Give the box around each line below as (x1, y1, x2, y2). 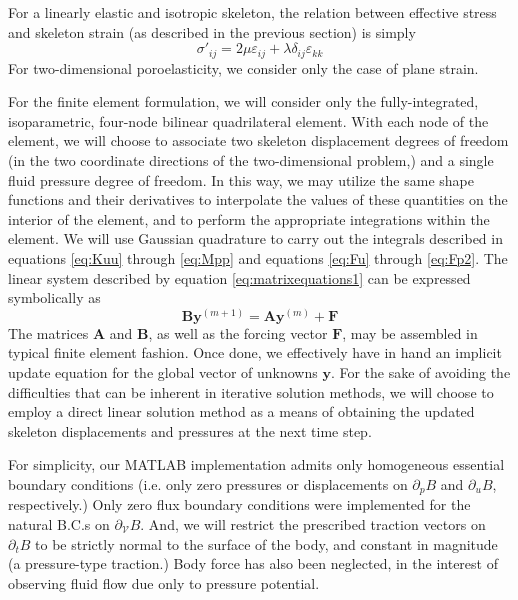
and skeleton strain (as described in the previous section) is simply (8, 21, 416, 42)
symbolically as (8, 287, 101, 308)
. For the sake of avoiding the (330, 361, 511, 382)
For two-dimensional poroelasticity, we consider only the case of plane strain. (8, 57, 479, 78)
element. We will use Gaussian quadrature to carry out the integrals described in (8, 228, 503, 249)
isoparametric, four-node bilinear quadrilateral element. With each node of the (8, 110, 489, 131)
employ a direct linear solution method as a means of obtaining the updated (8, 401, 475, 422)
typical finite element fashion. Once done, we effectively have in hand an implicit (8, 342, 502, 363)
